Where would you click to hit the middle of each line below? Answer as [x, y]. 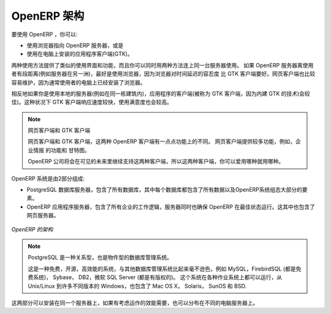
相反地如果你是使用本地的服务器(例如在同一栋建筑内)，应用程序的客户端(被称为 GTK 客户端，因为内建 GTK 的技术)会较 [161, 93]
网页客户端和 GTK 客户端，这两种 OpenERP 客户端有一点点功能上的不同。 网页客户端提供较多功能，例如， [162, 141]
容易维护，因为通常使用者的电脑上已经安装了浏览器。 [78, 82]
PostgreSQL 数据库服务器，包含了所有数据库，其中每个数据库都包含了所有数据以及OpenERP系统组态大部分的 [165, 190]
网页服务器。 [43, 215]
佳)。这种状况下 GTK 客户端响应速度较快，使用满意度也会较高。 [92, 102]
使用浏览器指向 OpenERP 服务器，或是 [75, 45]
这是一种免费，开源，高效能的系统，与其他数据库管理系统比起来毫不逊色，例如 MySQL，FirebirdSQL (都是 [162, 269]
